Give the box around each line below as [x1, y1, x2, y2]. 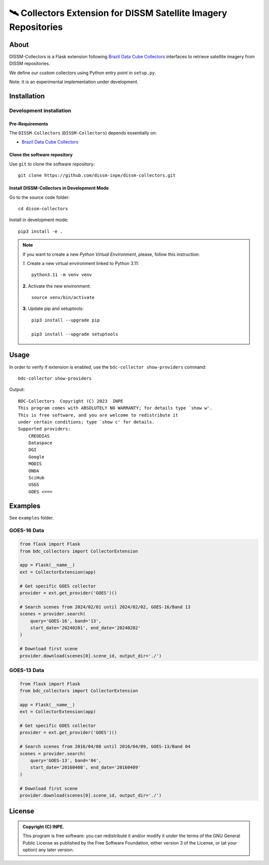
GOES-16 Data [9, 527, 44, 534]
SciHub [28, 475, 45, 481]
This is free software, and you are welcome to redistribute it [18, 412, 179, 418]
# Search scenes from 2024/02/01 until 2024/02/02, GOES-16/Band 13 [19, 604, 191, 610]
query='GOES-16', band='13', [30, 618, 102, 624]
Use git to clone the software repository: [9, 161, 95, 167]
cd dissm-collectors [18, 206, 68, 211]
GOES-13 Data [9, 667, 44, 674]
